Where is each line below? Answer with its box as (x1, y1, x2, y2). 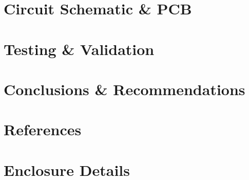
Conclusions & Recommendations (4, 78, 245, 99)
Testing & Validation (4, 38, 155, 59)
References (4, 119, 82, 140)
